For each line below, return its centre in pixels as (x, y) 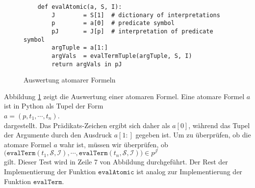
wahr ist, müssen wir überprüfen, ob (114, 144)
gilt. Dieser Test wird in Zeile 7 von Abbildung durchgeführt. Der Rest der (116, 162)
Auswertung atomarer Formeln (70, 80)
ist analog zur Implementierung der (189, 172)
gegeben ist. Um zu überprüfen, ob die (193, 135)
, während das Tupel (219, 125)
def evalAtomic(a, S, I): (80, 7)
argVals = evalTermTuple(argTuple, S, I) (122, 56)
